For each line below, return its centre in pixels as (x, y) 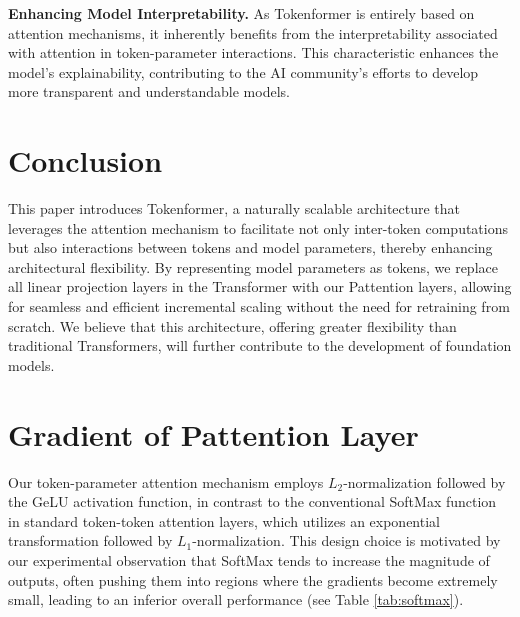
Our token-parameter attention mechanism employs (166, 481)
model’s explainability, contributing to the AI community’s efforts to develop (243, 71)
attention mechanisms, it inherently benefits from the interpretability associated (253, 32)
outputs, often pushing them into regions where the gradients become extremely (253, 579)
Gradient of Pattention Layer (213, 433)
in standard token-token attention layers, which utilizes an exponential (224, 520)
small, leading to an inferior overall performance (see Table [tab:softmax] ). (236, 599)
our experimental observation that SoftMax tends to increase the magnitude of (249, 559)
